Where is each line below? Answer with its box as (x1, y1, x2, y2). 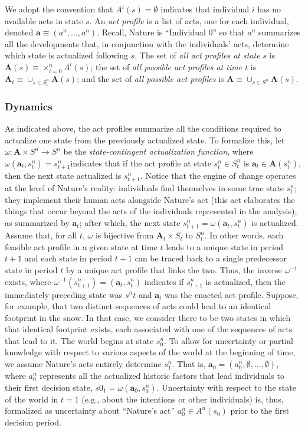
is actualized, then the (205, 275, 286, 287)
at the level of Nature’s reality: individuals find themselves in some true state (5, 182, 284, 194)
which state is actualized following (5, 49, 128, 61)
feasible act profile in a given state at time (5, 240, 158, 253)
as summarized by (5, 216, 70, 228)
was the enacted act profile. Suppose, (164, 288, 299, 300)
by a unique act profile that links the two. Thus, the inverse (65, 263, 282, 276)
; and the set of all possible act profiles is (77, 73, 224, 85)
